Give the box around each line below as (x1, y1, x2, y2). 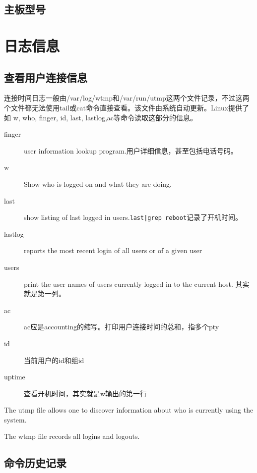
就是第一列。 (24, 288, 65, 299)
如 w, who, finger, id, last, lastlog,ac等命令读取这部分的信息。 (4, 112, 197, 122)
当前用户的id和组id (24, 355, 84, 365)
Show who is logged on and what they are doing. (24, 178, 172, 189)
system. (4, 414, 27, 424)
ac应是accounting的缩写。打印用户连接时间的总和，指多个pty (24, 321, 219, 332)
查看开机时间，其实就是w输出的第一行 (24, 388, 147, 398)
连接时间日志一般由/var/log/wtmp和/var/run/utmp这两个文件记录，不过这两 (4, 93, 250, 103)
